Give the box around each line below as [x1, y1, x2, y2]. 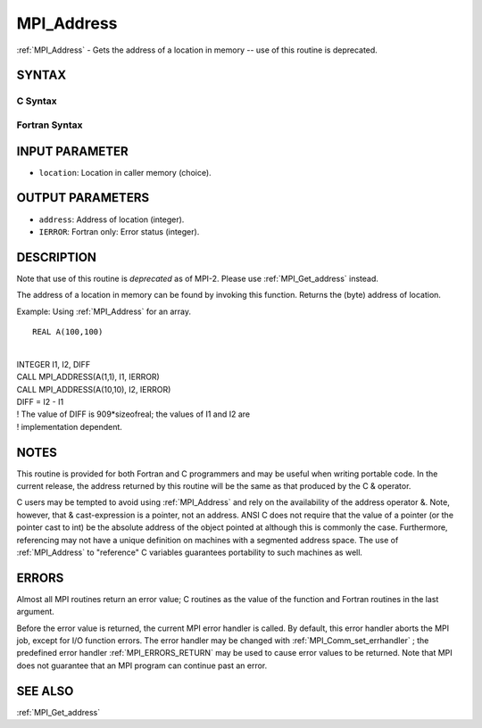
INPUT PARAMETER [16, 144, 129, 159]
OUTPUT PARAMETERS [16, 190, 150, 205]
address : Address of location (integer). [38, 214, 185, 225]
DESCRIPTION [16, 250, 97, 265]
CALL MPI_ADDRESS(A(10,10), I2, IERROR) [16, 384, 171, 394]
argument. [16, 607, 55, 617]
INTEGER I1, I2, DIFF [16, 359, 91, 369]
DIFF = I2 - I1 [16, 396, 64, 407]
